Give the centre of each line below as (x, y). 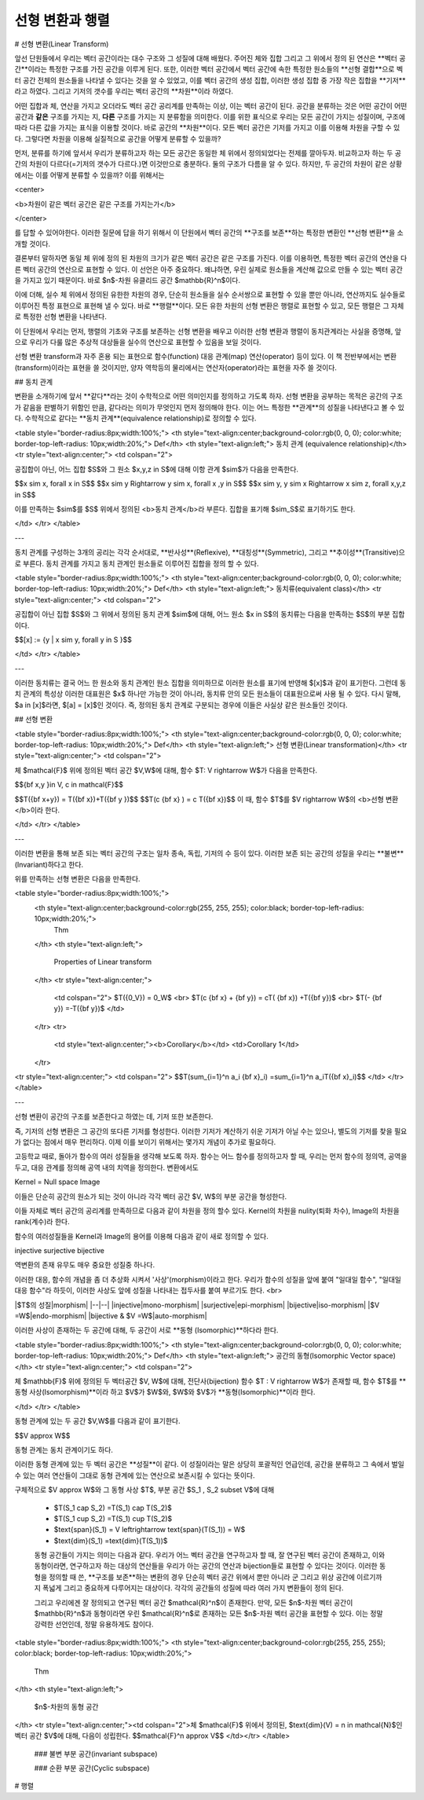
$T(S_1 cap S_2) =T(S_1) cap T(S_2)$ (113, 1508)
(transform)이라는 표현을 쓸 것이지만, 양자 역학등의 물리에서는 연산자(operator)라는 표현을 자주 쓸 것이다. (176, 367)
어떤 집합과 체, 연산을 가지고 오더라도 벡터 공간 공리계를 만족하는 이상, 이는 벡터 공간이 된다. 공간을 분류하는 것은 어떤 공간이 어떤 (211, 105)
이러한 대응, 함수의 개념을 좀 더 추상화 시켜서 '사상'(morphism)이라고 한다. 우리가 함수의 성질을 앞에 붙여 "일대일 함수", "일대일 (208, 1279)
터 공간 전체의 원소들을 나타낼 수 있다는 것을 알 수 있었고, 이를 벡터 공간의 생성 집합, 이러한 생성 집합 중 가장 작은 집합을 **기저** (210, 80)
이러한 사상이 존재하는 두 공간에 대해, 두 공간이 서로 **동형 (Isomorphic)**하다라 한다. (146, 1330)
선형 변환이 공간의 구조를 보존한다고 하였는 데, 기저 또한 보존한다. (114, 1116)
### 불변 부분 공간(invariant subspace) (96, 1754)
